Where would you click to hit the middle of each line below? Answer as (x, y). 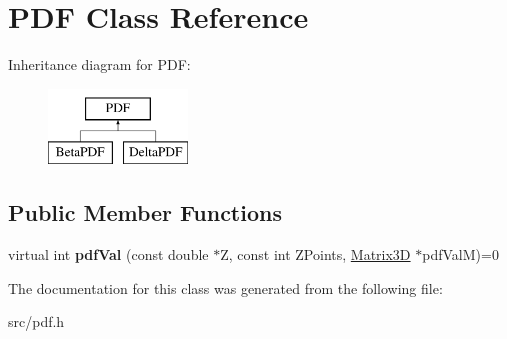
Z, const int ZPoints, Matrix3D (315, 254)
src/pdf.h (36, 321)
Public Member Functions (145, 212)
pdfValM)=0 (460, 254)
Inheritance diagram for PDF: (99, 64)
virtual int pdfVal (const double (108, 254)
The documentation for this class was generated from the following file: (225, 287)
